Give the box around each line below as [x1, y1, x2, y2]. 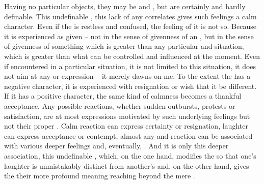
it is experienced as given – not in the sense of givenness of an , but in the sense [4, 30, 254, 41]
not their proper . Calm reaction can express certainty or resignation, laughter [4, 120, 248, 131]
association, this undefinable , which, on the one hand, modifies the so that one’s [4, 150, 256, 161]
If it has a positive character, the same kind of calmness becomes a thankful [4, 90, 242, 101]
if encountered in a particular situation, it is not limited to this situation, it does [4, 60, 256, 71]
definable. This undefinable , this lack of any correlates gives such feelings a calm [4, 11, 257, 21]
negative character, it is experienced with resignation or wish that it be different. [4, 80, 257, 91]
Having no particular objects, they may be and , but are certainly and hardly [4, 1, 246, 11]
